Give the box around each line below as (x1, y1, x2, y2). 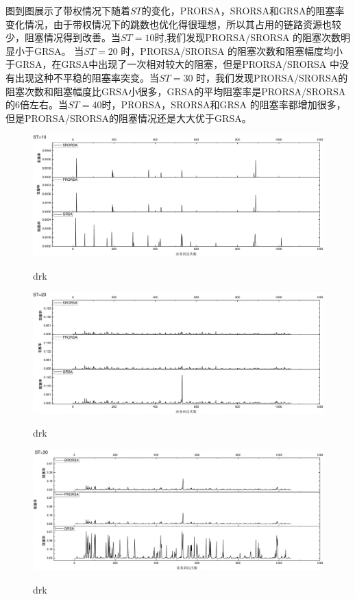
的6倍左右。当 (5, 97, 68, 112)
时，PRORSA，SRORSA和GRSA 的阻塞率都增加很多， (101, 97, 346, 112)
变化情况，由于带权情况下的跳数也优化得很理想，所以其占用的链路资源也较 (5, 16, 341, 31)
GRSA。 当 (34, 43, 84, 58)
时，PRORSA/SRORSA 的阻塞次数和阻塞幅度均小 (121, 43, 343, 58)
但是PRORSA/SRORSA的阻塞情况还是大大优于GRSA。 (5, 110, 252, 125)
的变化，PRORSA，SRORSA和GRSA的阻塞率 (141, 3, 345, 17)
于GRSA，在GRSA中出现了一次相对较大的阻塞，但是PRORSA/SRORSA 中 (5, 57, 339, 71)
